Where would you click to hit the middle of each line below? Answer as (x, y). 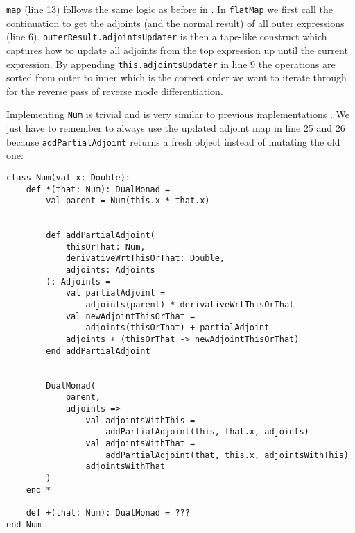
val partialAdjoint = (115, 293)
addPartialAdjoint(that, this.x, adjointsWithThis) (227, 455)
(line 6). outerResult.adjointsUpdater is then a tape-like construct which (167, 36)
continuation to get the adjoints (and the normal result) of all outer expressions (175, 23)
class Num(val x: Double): (68, 177)
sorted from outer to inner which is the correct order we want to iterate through (176, 77)
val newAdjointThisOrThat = (130, 316)
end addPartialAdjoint (98, 351)
